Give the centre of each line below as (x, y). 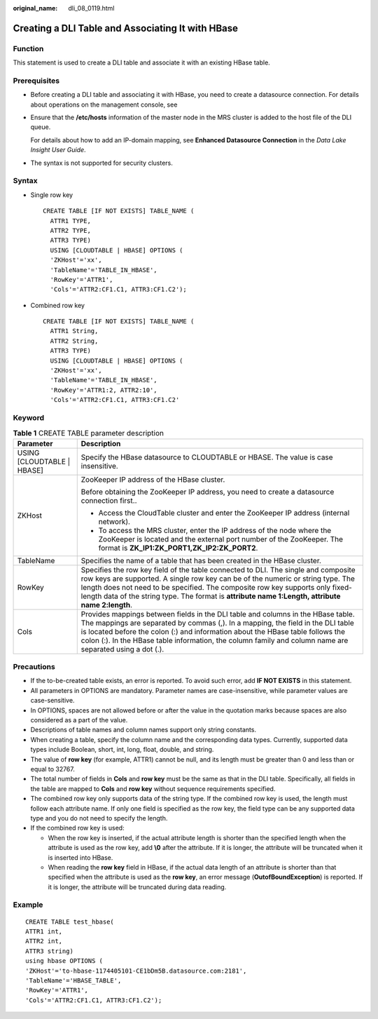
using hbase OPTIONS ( (64, 961)
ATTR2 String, (74, 341)
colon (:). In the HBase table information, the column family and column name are (215, 640)
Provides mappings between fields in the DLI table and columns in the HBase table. (218, 614)
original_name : (35, 8)
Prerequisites (36, 81)
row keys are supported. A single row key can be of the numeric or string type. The (218, 579)
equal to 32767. (52, 769)
